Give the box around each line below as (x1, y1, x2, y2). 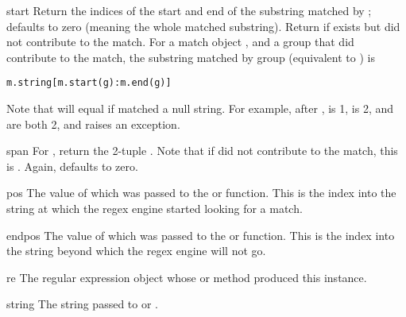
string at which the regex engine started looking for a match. (6, 200, 303, 216)
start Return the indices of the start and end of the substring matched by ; (6, 2, 372, 18)
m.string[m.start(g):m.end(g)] (6, 77, 172, 89)
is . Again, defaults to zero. (6, 157, 138, 174)
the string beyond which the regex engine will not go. (6, 242, 266, 259)
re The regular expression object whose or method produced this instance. (6, 269, 367, 285)
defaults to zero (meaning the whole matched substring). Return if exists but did (6, 17, 400, 34)
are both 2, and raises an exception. (6, 115, 180, 132)
